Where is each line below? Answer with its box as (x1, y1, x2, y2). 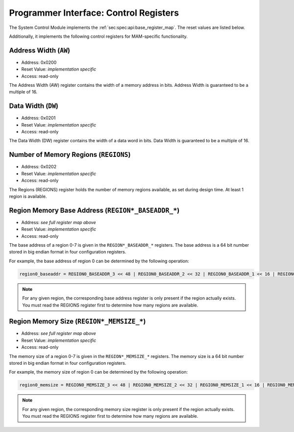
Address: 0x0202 (21, 164, 56, 170)
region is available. (9, 193, 47, 199)
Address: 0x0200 (21, 59, 57, 65)
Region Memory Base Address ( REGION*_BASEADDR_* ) (9, 206, 180, 214)
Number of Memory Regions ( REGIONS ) (9, 151, 131, 159)
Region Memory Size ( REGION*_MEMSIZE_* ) (9, 317, 146, 326)
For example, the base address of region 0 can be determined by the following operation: (9, 258, 190, 264)
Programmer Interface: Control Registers (9, 7, 179, 18)
